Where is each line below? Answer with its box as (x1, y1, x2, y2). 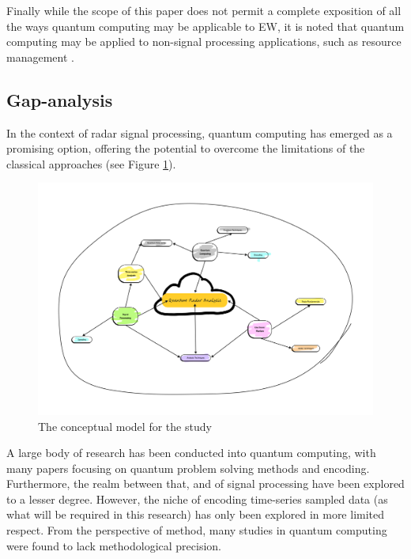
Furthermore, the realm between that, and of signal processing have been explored (6, 475, 405, 492)
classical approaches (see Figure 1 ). (6, 155, 176, 172)
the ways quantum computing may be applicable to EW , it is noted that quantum (6, 17, 405, 34)
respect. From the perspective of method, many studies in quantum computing (6, 522, 387, 538)
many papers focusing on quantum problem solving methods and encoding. (6, 459, 370, 476)
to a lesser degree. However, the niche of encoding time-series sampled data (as (6, 490, 388, 507)
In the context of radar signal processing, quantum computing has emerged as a (6, 124, 393, 141)
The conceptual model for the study (38, 417, 212, 434)
